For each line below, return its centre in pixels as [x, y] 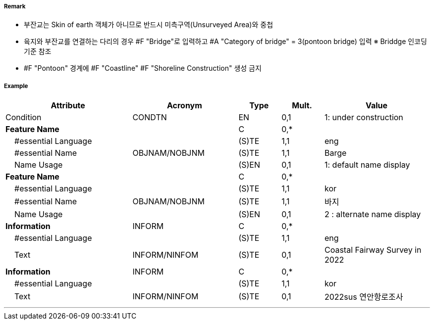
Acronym [184, 106]
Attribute [68, 106]
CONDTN [150, 117]
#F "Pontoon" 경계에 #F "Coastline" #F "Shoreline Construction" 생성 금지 [143, 68]
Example [16, 86]
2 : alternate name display [373, 214]
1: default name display [367, 165]
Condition [24, 117]
